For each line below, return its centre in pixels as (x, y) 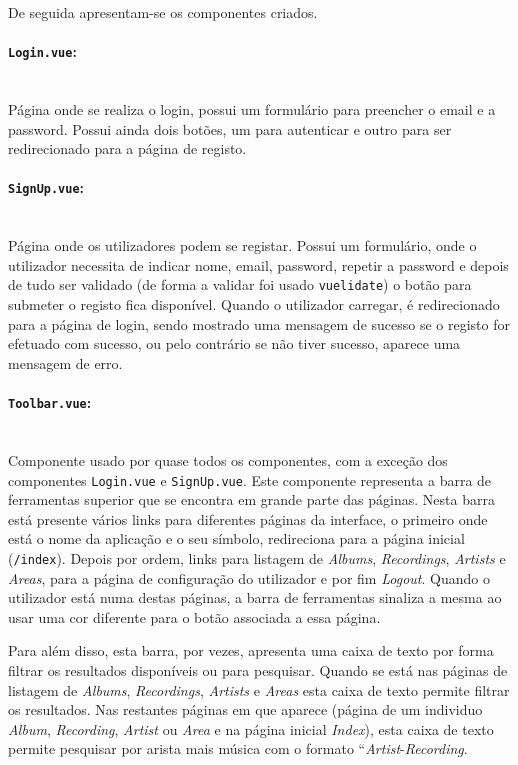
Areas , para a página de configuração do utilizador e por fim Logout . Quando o (249, 577)
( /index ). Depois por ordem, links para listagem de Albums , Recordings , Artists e (257, 557)
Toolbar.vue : (50, 402)
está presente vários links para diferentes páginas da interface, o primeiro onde (248, 518)
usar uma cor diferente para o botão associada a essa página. (194, 616)
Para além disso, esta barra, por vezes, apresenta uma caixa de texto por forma (251, 650)
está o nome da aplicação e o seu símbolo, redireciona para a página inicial (236, 538)
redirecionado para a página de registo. (127, 148)
